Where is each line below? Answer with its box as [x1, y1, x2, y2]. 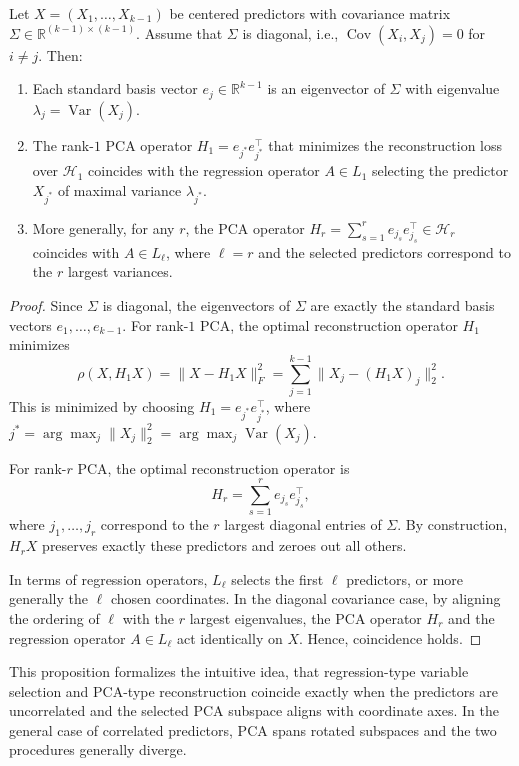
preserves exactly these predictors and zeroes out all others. [42, 535, 407, 556]
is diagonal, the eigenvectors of [102, 295, 291, 315]
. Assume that [136, 22, 223, 43]
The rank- [32, 134, 94, 155]
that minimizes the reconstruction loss [268, 134, 503, 155]
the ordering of [9, 607, 100, 628]
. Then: [38, 44, 83, 65]
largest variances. [67, 261, 173, 282]
